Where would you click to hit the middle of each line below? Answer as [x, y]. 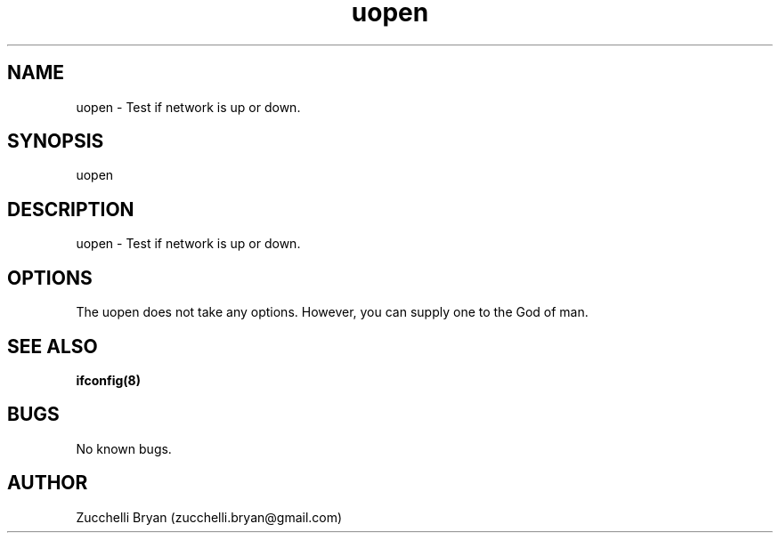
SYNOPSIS [56, 141]
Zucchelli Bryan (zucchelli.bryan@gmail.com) [209, 517]
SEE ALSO [53, 346]
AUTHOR [48, 483]
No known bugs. [124, 448]
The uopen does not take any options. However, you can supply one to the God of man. [332, 312]
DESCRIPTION [71, 209]
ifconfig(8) [108, 380]
